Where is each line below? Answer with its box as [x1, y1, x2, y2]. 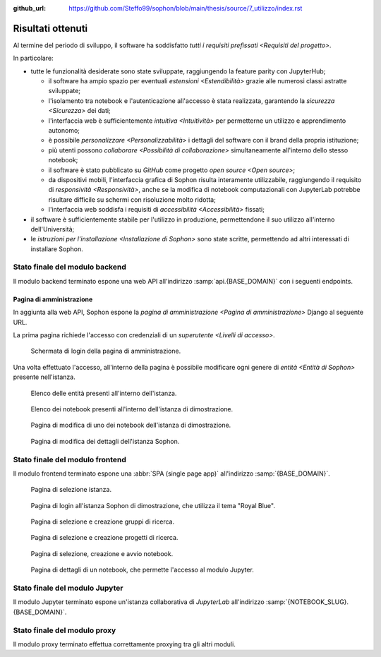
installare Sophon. [30, 244, 84, 253]
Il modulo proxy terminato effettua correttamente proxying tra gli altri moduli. [13, 639, 236, 649]
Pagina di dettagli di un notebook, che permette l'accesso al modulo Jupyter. [30, 565, 254, 574]
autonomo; [48, 126, 80, 135]
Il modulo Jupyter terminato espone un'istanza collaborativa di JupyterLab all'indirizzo [13, 598, 265, 606]
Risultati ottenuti [13, 22, 88, 35]
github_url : [13, 4, 46, 12]
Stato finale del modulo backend [13, 262, 126, 272]
